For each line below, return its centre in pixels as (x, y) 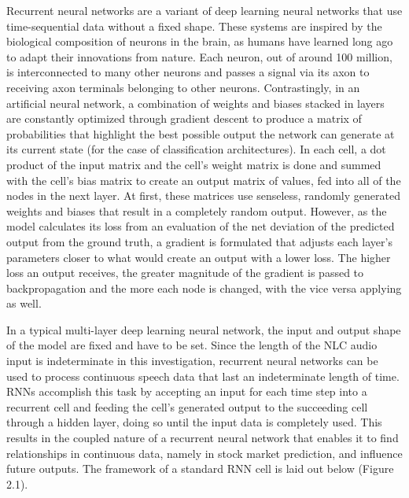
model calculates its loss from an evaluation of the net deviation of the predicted (201, 226)
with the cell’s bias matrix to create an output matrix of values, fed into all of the (204, 180)
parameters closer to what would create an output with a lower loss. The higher (199, 257)
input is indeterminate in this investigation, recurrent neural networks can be (192, 361)
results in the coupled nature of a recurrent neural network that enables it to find (203, 438)
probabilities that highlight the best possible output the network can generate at (201, 133)
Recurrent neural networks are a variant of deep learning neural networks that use (204, 10)
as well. (24, 303)
